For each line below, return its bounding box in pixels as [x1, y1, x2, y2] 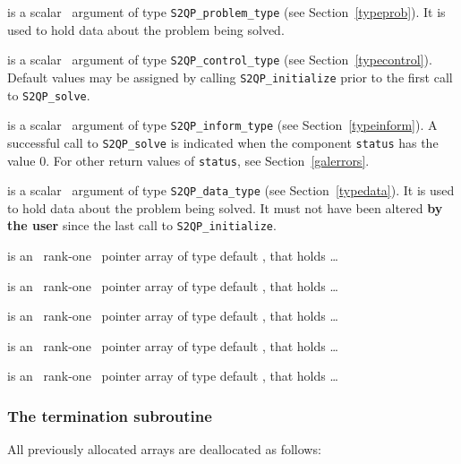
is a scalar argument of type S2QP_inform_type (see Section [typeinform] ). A [7, 116, 438, 134]
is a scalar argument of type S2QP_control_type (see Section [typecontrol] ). [7, 50, 432, 69]
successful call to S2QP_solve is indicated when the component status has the [7, 133, 439, 151]
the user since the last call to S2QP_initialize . [7, 216, 277, 235]
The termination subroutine [7, 404, 212, 426]
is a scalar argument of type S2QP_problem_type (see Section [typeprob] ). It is [7, 3, 446, 21]
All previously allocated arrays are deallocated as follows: [7, 440, 321, 459]
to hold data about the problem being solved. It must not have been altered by [7, 198, 443, 217]
